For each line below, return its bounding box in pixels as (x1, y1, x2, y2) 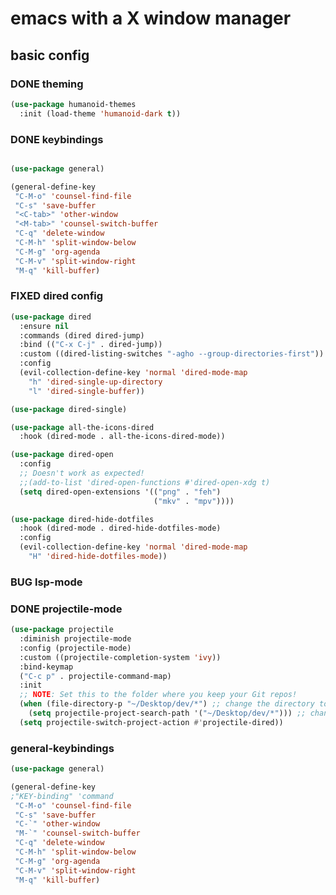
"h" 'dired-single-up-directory (28, 377, 163, 387)
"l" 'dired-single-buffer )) (28, 386, 145, 396)
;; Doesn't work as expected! (19, 468, 145, 479)
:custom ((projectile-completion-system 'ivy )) (19, 652, 222, 662)
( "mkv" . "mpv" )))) (153, 496, 235, 506)
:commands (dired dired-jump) (19, 330, 145, 341)
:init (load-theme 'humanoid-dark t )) (19, 108, 182, 119)
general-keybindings (10, 741, 115, 755)
